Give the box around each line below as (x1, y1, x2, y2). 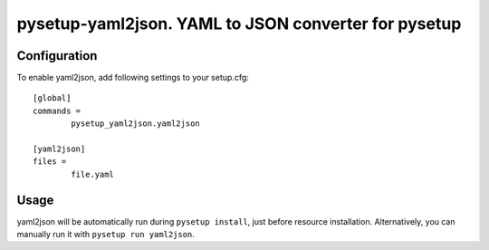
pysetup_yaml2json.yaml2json (71, 119, 201, 129)
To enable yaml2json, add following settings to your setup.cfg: (16, 72, 249, 83)
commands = (33, 105, 81, 116)
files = (33, 157, 67, 167)
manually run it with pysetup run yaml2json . (16, 229, 195, 240)
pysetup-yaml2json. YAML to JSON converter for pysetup (16, 14, 462, 34)
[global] (33, 93, 72, 103)
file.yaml (71, 168, 115, 179)
